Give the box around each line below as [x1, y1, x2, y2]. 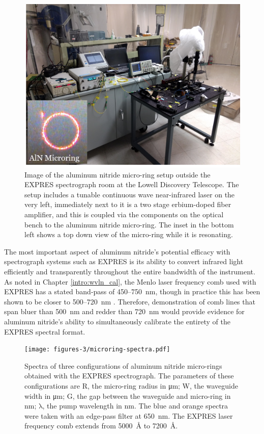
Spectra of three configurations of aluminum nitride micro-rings [24, 360, 222, 371]
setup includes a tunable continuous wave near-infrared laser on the [24, 189, 235, 199]
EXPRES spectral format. [4, 326, 85, 337]
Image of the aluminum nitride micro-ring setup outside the [24, 169, 211, 180]
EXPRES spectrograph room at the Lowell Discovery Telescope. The [24, 179, 239, 190]
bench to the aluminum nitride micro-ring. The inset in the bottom [24, 219, 234, 229]
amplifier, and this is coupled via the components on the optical [24, 209, 224, 220]
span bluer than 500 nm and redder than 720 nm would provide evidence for [4, 306, 245, 317]
